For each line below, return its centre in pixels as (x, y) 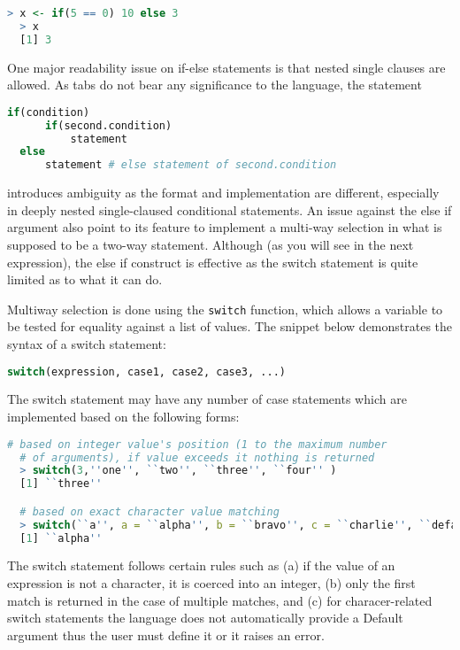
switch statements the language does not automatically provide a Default (205, 618)
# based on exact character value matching (149, 511)
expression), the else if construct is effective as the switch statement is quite (213, 262)
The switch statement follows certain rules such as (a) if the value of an (201, 565)
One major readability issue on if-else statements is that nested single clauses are (226, 67)
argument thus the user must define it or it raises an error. (166, 635)
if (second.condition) (108, 125)
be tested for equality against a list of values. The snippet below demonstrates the (230, 326)
